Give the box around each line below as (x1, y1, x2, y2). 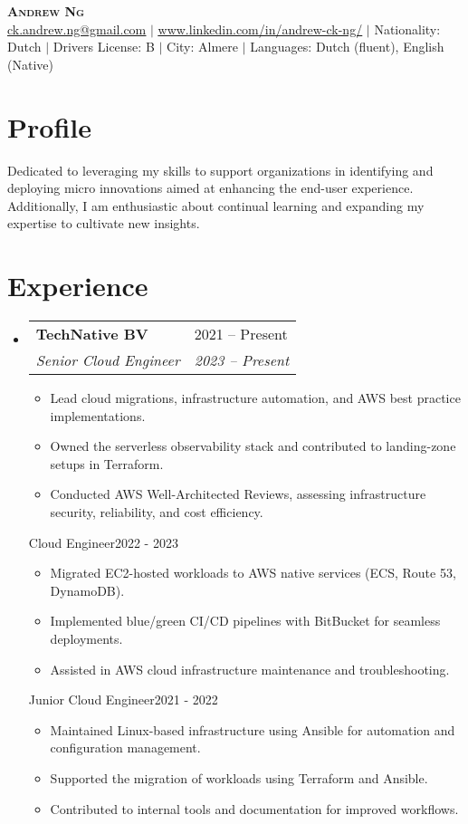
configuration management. (50, 738, 201, 757)
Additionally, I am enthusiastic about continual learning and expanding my (7, 196, 425, 215)
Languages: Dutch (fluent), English (250, 37, 444, 56)
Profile (7, 108, 91, 145)
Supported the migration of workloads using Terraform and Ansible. (50, 768, 428, 787)
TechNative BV (35, 323, 148, 344)
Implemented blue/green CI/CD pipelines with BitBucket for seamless (50, 611, 441, 630)
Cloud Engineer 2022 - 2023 (28, 532, 178, 551)
